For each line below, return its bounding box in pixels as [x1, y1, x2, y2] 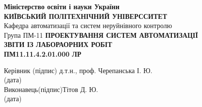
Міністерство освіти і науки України [4, 1, 120, 11]
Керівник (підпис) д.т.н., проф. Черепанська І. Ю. [4, 65, 152, 75]
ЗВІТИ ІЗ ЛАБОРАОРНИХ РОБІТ [4, 39, 112, 49]
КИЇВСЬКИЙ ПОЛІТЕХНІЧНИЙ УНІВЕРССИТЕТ [4, 11, 168, 21]
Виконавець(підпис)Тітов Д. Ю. [4, 84, 98, 94]
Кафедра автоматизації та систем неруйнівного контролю [4, 20, 172, 31]
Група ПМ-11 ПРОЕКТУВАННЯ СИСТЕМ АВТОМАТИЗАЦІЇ [4, 30, 198, 40]
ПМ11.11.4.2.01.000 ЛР [4, 48, 82, 59]
